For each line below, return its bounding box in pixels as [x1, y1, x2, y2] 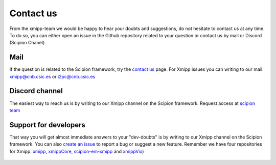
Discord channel [9, 87, 63, 95]
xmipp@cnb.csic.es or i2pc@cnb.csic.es [9, 73, 96, 79]
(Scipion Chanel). [9, 40, 46, 46]
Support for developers [9, 120, 85, 129]
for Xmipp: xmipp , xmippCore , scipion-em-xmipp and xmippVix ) [9, 148, 144, 154]
